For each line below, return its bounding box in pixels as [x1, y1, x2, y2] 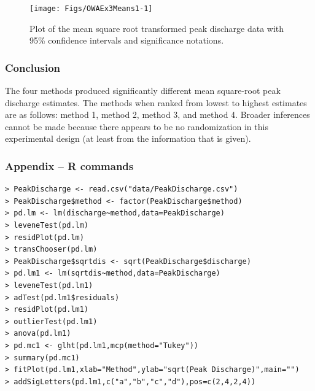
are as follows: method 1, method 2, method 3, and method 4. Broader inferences [5, 108, 310, 121]
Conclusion [5, 60, 60, 75]
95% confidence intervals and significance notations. [29, 34, 224, 47]
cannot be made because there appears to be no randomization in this [5, 120, 268, 133]
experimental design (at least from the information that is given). [5, 132, 251, 145]
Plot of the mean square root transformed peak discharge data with [29, 21, 284, 34]
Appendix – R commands [5, 158, 134, 173]
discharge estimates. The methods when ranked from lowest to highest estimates [5, 96, 307, 109]
